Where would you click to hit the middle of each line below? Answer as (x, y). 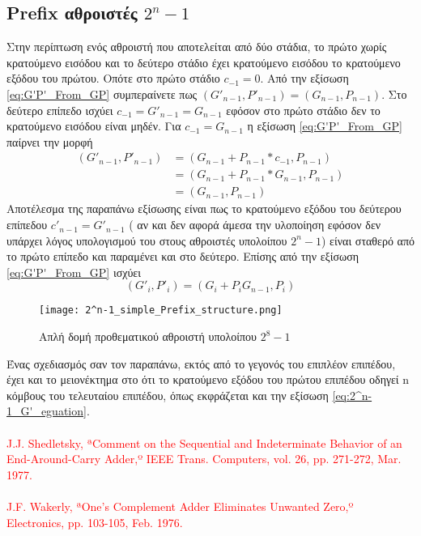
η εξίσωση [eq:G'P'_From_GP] (325, 126)
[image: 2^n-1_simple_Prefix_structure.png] (161, 311)
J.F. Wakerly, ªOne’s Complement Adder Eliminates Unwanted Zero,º (180, 506)
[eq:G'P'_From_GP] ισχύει (74, 272)
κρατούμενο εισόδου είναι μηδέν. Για (94, 126)
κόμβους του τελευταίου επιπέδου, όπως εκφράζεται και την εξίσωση (168, 395)
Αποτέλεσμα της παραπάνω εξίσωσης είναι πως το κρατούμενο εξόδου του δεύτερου (204, 208)
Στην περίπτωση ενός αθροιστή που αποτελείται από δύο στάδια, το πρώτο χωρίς (197, 47)
